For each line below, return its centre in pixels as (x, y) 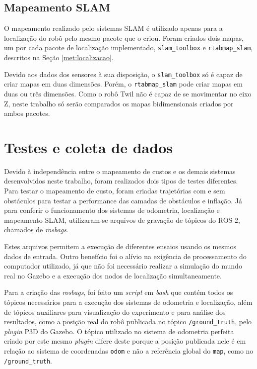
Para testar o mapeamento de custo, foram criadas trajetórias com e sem (115, 191)
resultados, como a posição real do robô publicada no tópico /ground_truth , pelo (128, 322)
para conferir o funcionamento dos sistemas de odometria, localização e (112, 210)
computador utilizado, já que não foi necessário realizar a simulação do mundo (123, 266)
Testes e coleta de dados (88, 147)
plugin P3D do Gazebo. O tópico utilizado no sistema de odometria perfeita (119, 331)
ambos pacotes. (27, 113)
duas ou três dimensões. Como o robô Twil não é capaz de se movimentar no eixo (128, 93)
